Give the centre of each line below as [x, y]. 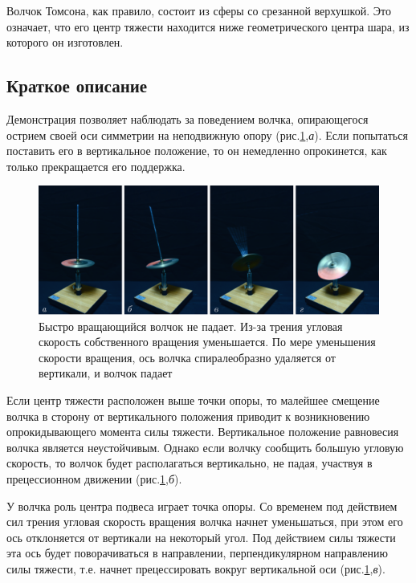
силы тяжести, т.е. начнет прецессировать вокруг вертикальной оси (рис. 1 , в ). [196, 568]
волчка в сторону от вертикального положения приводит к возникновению [188, 416]
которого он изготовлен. [65, 42]
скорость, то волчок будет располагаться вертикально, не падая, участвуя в [190, 463]
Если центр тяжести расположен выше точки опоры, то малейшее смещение [193, 400]
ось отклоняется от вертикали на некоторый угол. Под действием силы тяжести [201, 537]
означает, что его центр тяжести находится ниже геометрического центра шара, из [208, 26]
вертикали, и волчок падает [106, 373]
